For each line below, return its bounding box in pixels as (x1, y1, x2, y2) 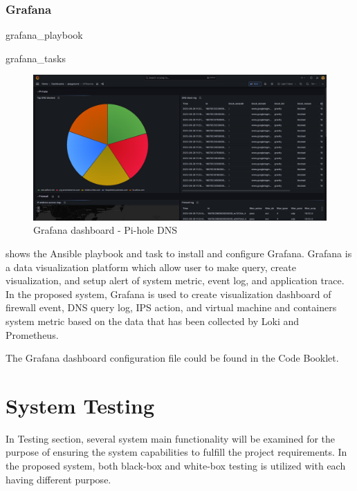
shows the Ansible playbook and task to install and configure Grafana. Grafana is (6, 245, 352, 260)
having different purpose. (6, 472, 111, 486)
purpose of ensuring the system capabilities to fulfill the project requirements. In (6, 445, 347, 459)
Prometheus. (6, 327, 59, 342)
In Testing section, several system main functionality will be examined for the (6, 431, 336, 445)
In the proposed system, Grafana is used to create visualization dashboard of (6, 286, 331, 301)
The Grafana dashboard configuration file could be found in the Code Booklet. (6, 351, 339, 365)
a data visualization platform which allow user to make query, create (6, 259, 296, 274)
